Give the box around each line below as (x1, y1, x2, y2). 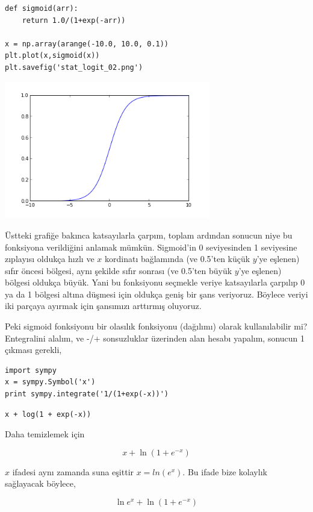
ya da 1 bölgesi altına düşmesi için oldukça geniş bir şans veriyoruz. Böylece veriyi (5, 287, 308, 300)
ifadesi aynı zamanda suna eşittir (12, 465, 134, 478)
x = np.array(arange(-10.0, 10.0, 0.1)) (5, 39, 169, 48)
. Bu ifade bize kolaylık (182, 465, 267, 478)
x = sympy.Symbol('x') (5, 378, 96, 387)
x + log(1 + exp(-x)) (5, 410, 91, 419)
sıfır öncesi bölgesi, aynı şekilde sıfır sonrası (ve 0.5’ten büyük (5, 264, 232, 276)
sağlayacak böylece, (5, 477, 76, 490)
